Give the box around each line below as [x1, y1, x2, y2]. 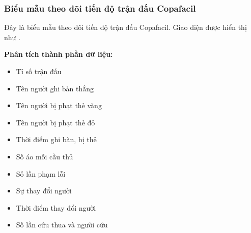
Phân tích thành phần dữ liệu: [4, 49, 113, 59]
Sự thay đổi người [16, 185, 72, 196]
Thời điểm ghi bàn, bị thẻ [16, 134, 97, 145]
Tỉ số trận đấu [16, 66, 62, 76]
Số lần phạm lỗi [16, 168, 66, 179]
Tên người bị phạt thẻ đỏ [16, 117, 95, 127]
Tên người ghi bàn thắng [16, 83, 94, 93]
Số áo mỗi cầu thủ [16, 151, 73, 161]
